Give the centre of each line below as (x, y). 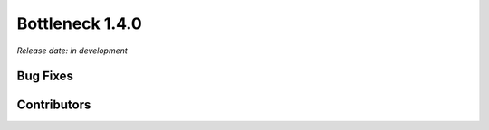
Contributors (54, 105)
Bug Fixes (45, 76)
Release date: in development (72, 51)
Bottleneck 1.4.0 (79, 23)
